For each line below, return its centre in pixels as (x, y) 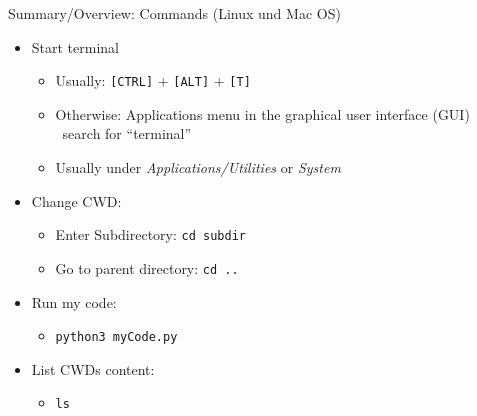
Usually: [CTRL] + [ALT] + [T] (153, 80)
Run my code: (74, 301)
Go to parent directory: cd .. (147, 267)
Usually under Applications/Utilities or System (198, 167)
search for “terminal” (127, 133)
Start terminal (75, 46)
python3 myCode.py (116, 337)
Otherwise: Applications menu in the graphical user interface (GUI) (262, 113)
